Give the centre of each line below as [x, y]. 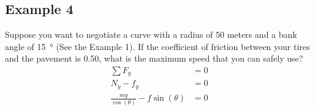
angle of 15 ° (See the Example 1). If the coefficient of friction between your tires [157, 46]
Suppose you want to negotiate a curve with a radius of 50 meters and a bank [151, 34]
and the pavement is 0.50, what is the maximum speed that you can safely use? [154, 58]
